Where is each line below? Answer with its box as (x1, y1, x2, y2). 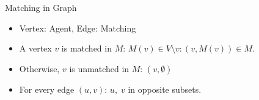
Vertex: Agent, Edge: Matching (19, 21, 136, 34)
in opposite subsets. (128, 82, 202, 95)
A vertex (19, 42, 52, 55)
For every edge (19, 82, 75, 95)
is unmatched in (69, 62, 129, 75)
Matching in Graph (5, 1, 77, 13)
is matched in (61, 42, 112, 55)
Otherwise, (19, 62, 60, 75)
